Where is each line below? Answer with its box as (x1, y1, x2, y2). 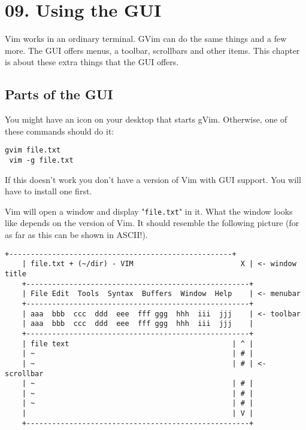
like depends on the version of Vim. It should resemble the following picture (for (5, 216, 299, 229)
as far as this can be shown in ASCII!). (5, 228, 148, 241)
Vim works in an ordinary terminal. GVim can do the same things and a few (5, 32, 287, 45)
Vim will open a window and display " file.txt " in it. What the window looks (5, 205, 293, 217)
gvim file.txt (5, 146, 61, 155)
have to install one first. (5, 185, 92, 197)
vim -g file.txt (9, 155, 74, 164)
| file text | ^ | (22, 339, 254, 348)
